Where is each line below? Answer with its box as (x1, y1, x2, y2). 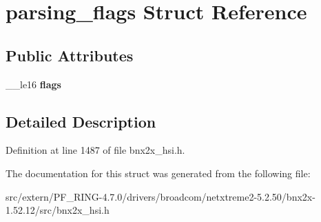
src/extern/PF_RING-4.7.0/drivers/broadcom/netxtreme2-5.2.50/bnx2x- (6, 189, 315, 203)
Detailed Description (6, 110, 156, 132)
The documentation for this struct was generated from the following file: (6, 165, 311, 180)
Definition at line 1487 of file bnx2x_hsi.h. (6, 143, 185, 157)
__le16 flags (6, 77, 61, 91)
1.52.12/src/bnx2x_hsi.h (6, 203, 110, 217)
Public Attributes (6, 44, 134, 65)
